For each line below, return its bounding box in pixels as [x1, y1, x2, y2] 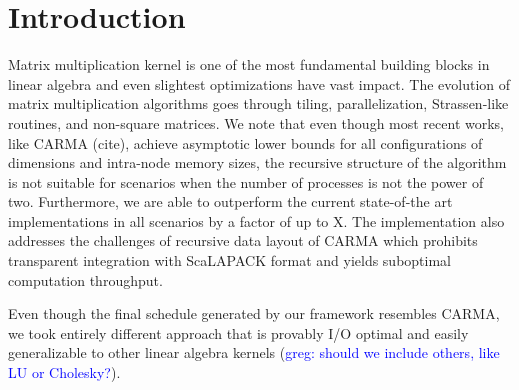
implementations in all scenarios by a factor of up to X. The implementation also [8, 210, 505, 231]
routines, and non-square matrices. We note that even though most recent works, [8, 112, 505, 133]
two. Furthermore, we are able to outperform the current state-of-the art [8, 191, 453, 212]
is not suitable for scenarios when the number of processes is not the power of [8, 171, 484, 192]
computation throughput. [8, 269, 163, 290]
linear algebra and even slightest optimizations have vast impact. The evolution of [8, 73, 511, 94]
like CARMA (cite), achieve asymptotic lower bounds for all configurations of [8, 132, 483, 153]
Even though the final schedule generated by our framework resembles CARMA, [8, 303, 500, 324]
